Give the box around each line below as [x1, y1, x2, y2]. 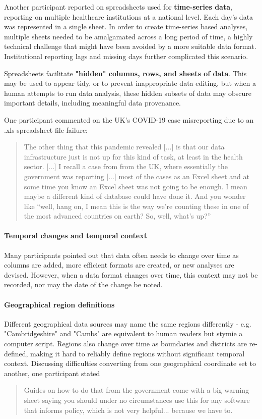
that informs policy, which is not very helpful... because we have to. [24, 404, 233, 415]
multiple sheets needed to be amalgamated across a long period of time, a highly [4, 31, 253, 41]
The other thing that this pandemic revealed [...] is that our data [24, 141, 225, 152]
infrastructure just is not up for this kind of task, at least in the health [24, 151, 243, 162]
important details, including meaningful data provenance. [4, 97, 181, 108]
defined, [4, 348, 28, 358]
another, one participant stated [4, 368, 100, 378]
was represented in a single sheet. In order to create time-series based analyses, [4, 21, 248, 32]
